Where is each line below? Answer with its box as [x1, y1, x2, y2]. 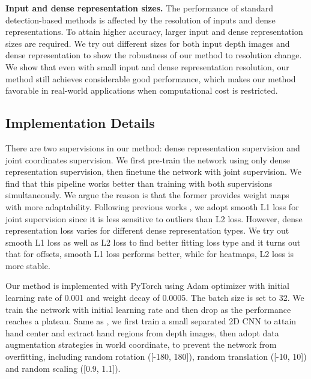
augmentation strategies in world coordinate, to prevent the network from [5, 338, 277, 351]
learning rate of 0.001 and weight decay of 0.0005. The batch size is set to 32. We [5, 291, 304, 304]
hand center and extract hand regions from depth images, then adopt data [5, 326, 279, 339]
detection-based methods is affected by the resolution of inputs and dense [5, 13, 276, 26]
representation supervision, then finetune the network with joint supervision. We [5, 165, 301, 178]
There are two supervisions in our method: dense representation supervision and [5, 141, 300, 154]
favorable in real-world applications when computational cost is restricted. [5, 84, 278, 97]
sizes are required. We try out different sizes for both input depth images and [5, 37, 290, 49]
